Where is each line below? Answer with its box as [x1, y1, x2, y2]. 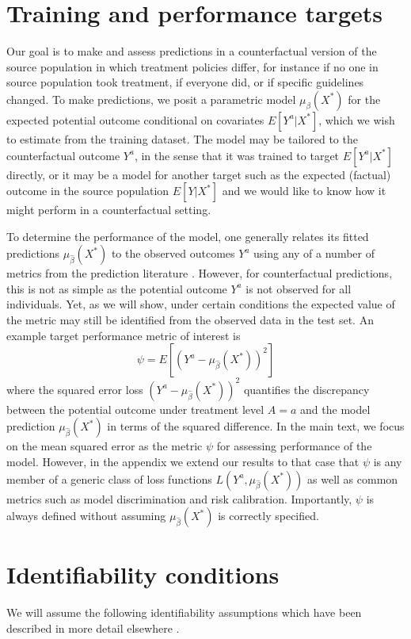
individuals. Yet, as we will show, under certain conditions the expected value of [6, 296, 395, 312]
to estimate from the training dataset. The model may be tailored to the [6, 130, 358, 147]
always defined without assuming [6, 507, 166, 524]
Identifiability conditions [6, 558, 280, 591]
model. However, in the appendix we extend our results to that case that [6, 453, 360, 469]
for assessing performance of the [216, 438, 372, 454]
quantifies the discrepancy [243, 381, 370, 397]
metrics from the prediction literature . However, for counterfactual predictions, [6, 265, 393, 281]
